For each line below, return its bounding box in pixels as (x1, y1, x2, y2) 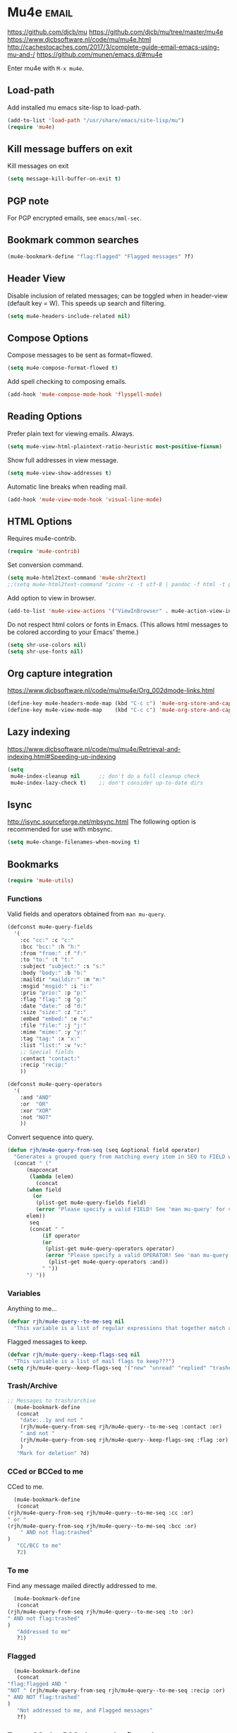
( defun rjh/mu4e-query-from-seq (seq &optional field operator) (7, 1147, 200, 1154)
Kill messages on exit (7, 162, 69, 170)
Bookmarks (7, 858, 59, 870)
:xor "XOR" (20, 1107, 52, 1114)
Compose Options (7, 332, 89, 344)
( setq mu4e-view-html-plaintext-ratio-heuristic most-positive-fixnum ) (7, 443, 222, 450)
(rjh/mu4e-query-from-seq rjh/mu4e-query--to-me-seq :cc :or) (7, 1509, 194, 1517)
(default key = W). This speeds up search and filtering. (7, 298, 166, 308)
